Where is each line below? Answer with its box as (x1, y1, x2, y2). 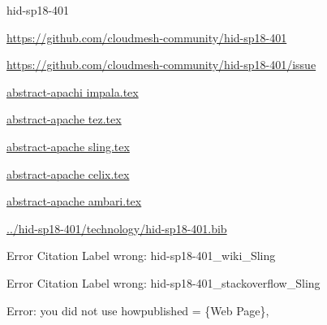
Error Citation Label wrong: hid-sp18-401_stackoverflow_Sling (6, 274, 321, 291)
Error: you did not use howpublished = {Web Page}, (6, 301, 269, 318)
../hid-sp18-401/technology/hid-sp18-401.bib (6, 219, 227, 236)
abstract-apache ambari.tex (6, 193, 142, 210)
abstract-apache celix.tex (6, 165, 130, 182)
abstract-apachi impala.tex (6, 83, 139, 100)
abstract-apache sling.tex (6, 137, 130, 154)
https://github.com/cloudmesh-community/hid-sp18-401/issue (6, 56, 316, 73)
